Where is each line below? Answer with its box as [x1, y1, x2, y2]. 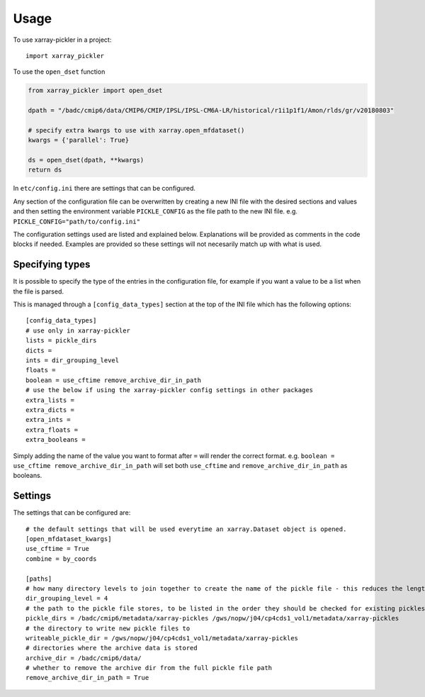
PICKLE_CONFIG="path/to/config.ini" [13, 217, 141, 225]
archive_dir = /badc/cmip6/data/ [25, 654, 142, 662]
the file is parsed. [13, 287, 64, 296]
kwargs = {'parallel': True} [28, 136, 130, 145]
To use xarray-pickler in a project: [13, 35, 112, 44]
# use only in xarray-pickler [25, 326, 131, 335]
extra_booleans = [25, 436, 86, 444]
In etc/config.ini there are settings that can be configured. [13, 184, 196, 193]
